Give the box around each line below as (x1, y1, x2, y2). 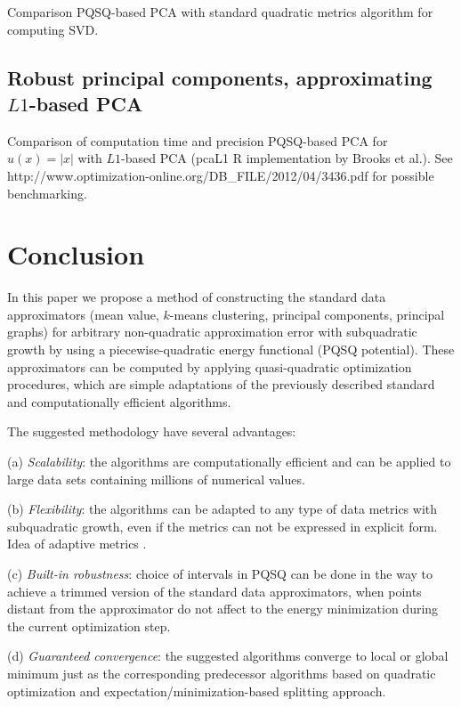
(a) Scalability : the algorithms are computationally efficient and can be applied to (7, 452, 451, 471)
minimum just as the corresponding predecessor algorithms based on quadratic (7, 663, 436, 682)
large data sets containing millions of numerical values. (7, 469, 305, 488)
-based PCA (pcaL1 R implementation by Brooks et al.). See (121, 149, 453, 167)
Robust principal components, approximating (7, 63, 433, 91)
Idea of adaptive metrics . (7, 534, 147, 553)
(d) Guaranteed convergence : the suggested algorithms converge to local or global (7, 646, 449, 665)
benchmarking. (7, 183, 87, 202)
